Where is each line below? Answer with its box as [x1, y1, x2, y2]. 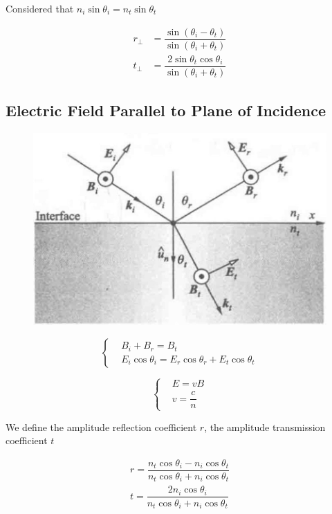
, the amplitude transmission [204, 419, 326, 434]
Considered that [6, 1, 74, 15]
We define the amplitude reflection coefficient [6, 419, 197, 434]
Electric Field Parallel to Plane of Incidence [6, 100, 326, 121]
